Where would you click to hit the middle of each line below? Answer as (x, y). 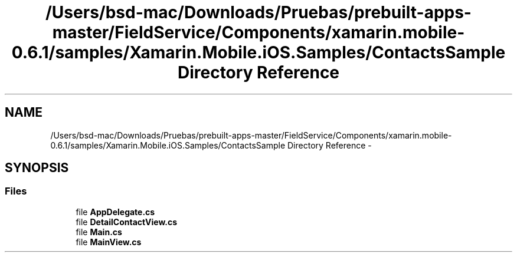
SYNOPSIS (37, 168)
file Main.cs (99, 232)
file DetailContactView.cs (127, 222)
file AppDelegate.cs (115, 212)
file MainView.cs (109, 242)
